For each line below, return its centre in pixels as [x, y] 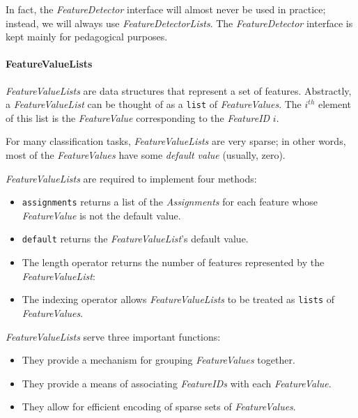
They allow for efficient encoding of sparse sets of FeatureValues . [159, 407]
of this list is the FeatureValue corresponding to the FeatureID [138, 117]
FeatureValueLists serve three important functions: [113, 336]
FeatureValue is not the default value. [101, 215]
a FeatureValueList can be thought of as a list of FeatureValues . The [154, 104]
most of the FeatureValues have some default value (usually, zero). [146, 155]
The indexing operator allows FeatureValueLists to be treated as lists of [178, 299]
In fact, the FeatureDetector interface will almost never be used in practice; [166, 9]
